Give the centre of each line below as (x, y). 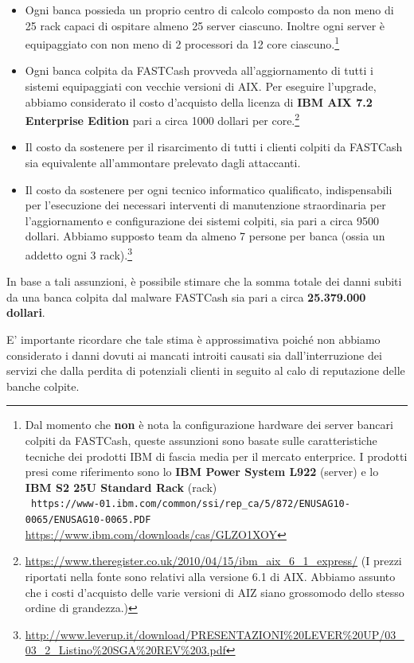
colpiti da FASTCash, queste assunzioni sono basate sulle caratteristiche (201, 441)
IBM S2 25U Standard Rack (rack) (121, 487)
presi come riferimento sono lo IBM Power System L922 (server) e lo (202, 472)
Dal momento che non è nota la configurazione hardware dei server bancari (209, 425)
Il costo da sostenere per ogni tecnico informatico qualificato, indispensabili (209, 189)
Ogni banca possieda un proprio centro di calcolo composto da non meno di (209, 10)
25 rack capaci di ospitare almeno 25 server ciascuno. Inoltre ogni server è (205, 25)
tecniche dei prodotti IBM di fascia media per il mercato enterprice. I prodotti (216, 456)
